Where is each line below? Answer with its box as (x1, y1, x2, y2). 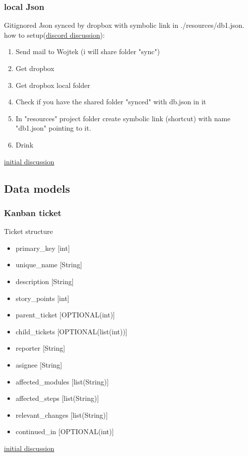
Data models (4, 180, 70, 196)
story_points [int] (15, 293, 69, 303)
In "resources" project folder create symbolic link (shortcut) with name (15, 113, 231, 123)
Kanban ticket (4, 206, 62, 219)
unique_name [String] (15, 259, 82, 270)
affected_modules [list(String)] (15, 376, 109, 386)
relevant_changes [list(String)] (15, 409, 108, 420)
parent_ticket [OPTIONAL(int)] (15, 309, 115, 320)
